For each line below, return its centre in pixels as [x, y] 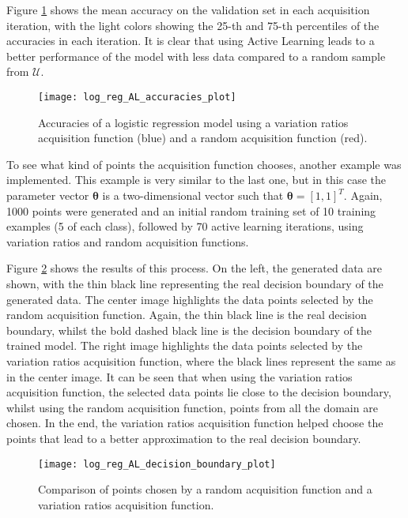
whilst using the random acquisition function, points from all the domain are [192, 407]
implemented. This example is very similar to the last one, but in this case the [196, 180]
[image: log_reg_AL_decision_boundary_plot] [157, 464]
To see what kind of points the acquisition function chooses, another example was [204, 164]
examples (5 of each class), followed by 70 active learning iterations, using [185, 226]
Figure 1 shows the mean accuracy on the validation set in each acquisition [188, 9]
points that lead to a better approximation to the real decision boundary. [184, 438]
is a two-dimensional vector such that [193, 195]
